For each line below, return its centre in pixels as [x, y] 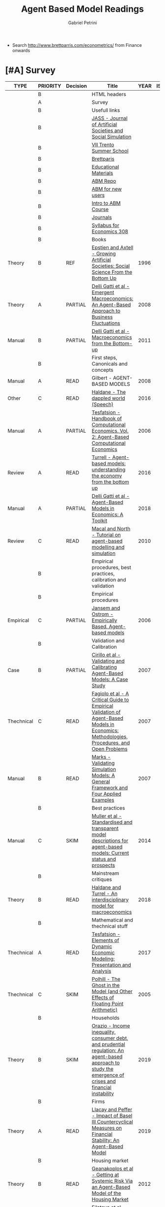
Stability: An [105, 1140]
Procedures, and [111, 743]
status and [104, 859]
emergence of [108, 1075]
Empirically [104, 620]
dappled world [108, 398]
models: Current [110, 853]
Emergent [103, 292]
